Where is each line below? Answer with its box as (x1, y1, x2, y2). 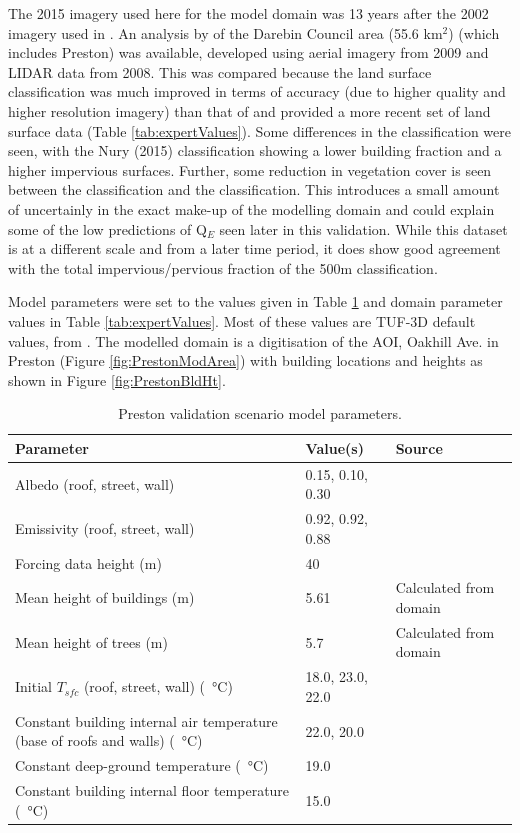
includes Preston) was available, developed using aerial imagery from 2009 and (8, 42, 489, 63)
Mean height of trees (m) (15, 631, 168, 652)
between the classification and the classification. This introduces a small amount (8, 179, 500, 200)
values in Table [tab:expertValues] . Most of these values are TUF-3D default (8, 310, 476, 331)
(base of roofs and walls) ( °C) (15, 730, 203, 751)
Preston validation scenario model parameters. (118, 403, 402, 424)
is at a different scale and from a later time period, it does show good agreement (8, 238, 501, 259)
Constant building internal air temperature (15, 710, 278, 731)
